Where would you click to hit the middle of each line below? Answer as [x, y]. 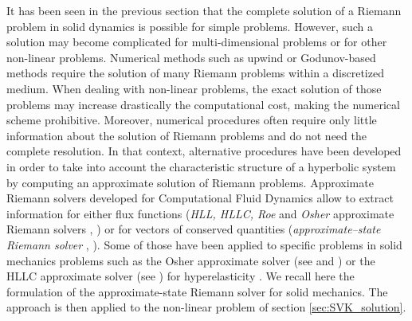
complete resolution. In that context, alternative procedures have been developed [204, 151]
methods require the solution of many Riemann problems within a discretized [195, 73]
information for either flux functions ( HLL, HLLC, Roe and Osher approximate [200, 213]
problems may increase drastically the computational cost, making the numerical [203, 104]
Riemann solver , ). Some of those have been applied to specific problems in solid [204, 244]
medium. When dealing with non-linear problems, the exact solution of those [194, 88]
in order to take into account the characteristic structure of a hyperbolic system [201, 166]
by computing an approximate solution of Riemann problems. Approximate [190, 182]
